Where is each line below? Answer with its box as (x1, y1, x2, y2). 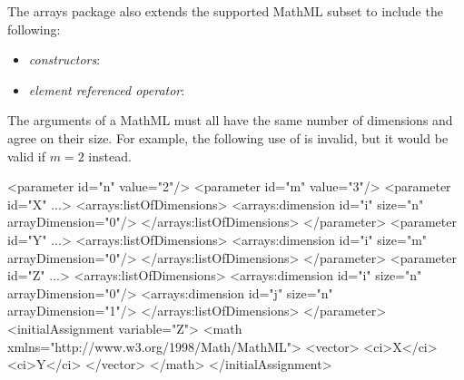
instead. (88, 146, 132, 165)
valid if (7, 146, 46, 165)
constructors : (28, 50, 101, 69)
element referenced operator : (28, 80, 185, 99)
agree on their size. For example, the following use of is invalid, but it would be (7, 128, 449, 147)
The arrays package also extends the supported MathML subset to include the (7, 2, 443, 20)
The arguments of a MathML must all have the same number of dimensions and (7, 111, 453, 130)
